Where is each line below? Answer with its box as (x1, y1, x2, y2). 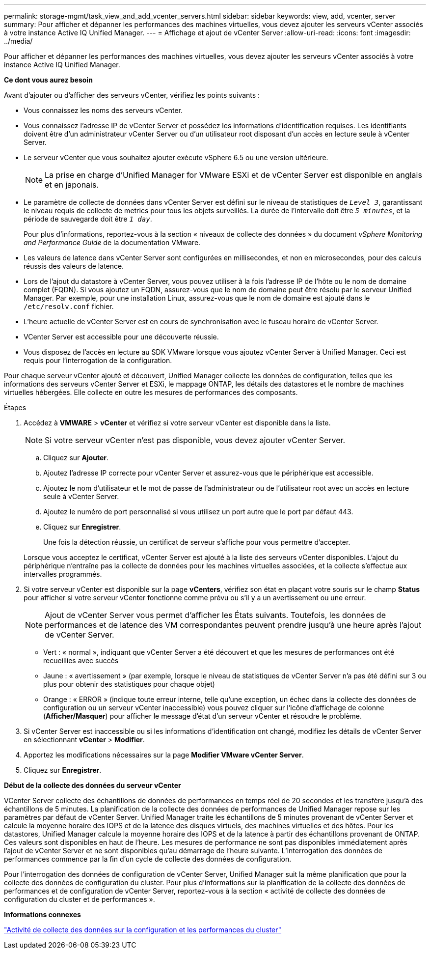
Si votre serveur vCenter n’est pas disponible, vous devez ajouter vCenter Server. (45, 435, 346, 445)
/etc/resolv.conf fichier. (24, 302, 114, 310)
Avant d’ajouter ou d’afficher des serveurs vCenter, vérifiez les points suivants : (4, 91, 260, 99)
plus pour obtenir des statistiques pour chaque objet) (43, 680, 215, 688)
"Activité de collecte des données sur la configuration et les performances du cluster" (4, 925, 282, 934)
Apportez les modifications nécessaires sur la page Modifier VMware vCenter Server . (24, 751, 304, 759)
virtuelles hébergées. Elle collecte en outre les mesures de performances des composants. (4, 388, 298, 396)
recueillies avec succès (43, 656, 119, 665)
